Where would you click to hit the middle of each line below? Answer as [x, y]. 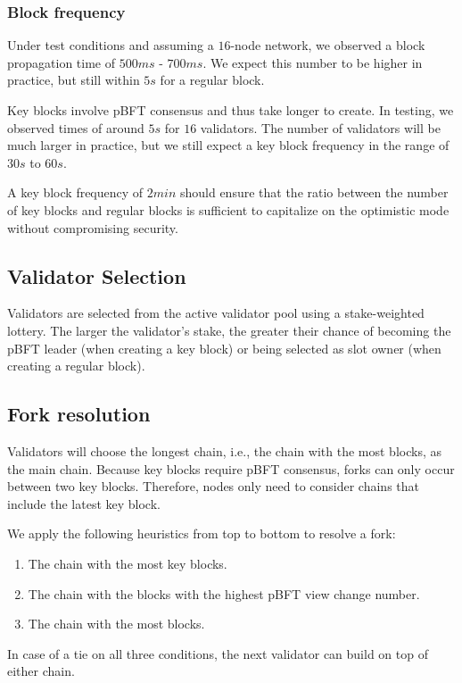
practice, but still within [74, 80]
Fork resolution [79, 414]
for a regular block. [212, 80]
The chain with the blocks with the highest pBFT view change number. [224, 593]
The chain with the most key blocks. [128, 563]
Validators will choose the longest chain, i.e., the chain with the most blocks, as [224, 450]
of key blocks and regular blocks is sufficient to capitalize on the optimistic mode [228, 209]
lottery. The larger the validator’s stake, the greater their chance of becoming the [229, 330]
